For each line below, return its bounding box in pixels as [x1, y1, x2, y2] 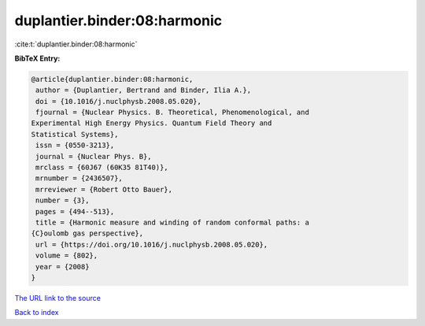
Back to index [14, 308, 59, 317]
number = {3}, [35, 196, 90, 205]
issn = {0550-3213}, [35, 141, 115, 150]
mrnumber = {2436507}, [35, 174, 124, 183]
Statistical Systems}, [31, 130, 119, 139]
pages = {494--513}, [35, 207, 115, 216]
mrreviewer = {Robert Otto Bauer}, [35, 185, 173, 194]
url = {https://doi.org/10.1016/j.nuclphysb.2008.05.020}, [35, 240, 268, 249]
